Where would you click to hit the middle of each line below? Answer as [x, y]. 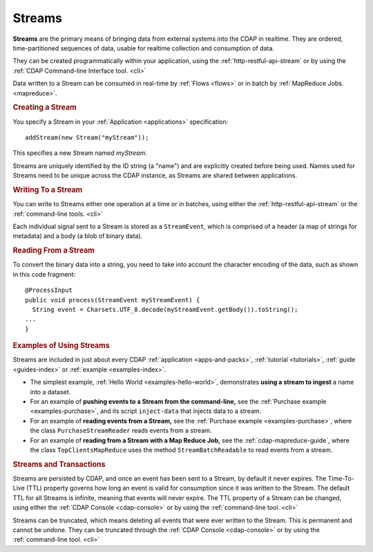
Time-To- [341, 478]
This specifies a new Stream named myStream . [80, 153]
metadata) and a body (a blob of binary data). [78, 236]
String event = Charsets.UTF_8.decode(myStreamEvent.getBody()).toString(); [165, 309]
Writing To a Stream [48, 190]
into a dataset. [50, 392]
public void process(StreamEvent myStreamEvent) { [113, 300]
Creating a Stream [45, 107]
